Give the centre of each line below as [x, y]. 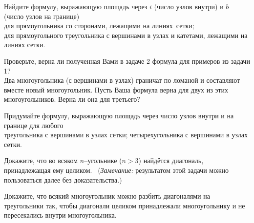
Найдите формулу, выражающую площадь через [76, 6]
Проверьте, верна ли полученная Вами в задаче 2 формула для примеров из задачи [127, 61]
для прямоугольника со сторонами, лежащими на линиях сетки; [99, 26]
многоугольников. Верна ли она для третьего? [72, 99]
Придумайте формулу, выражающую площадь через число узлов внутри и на [119, 115]
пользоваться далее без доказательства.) [63, 179]
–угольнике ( [103, 160]
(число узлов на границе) [42, 16]
